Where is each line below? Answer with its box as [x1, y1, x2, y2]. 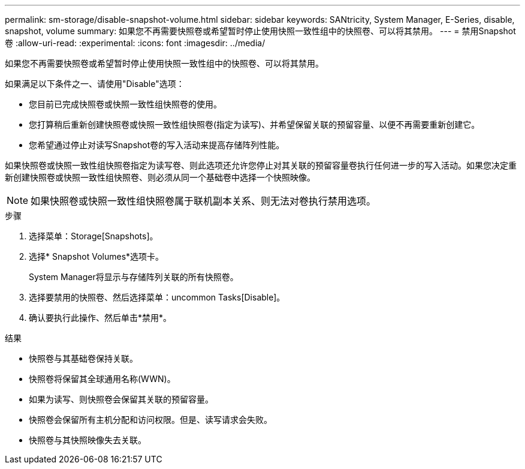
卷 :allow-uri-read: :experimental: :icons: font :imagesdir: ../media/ [5, 38, 265, 48]
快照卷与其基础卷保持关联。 [29, 353, 138, 363]
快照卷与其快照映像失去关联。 [29, 435, 146, 445]
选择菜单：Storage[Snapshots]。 [29, 231, 158, 241]
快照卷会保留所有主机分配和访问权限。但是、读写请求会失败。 [29, 414, 272, 425]
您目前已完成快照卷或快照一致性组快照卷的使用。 [29, 99, 222, 109]
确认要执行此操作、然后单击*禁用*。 [29, 312, 172, 323]
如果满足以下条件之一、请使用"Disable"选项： [5, 79, 185, 89]
